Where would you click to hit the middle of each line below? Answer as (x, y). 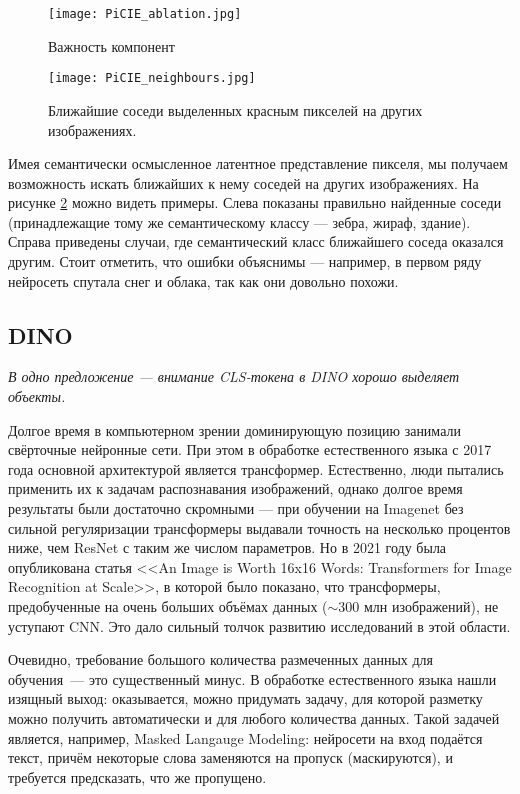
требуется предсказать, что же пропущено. (137, 776)
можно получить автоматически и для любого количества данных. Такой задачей (254, 717)
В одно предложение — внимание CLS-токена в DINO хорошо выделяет (234, 376)
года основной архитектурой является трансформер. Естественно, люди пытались (256, 468)
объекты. (37, 396)
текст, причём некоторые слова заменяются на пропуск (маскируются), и (230, 757)
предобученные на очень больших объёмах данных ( (168, 605)
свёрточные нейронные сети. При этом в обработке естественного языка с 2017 (250, 449)
